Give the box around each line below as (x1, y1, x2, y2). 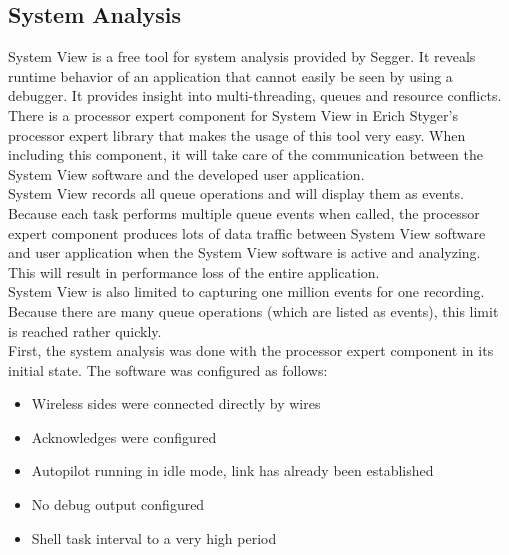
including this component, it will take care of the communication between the (8, 144, 483, 165)
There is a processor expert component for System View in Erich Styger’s (8, 104, 458, 125)
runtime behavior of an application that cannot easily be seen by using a (8, 65, 453, 86)
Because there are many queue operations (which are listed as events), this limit (8, 300, 499, 321)
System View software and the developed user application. (8, 163, 365, 184)
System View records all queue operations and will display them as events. (8, 183, 464, 204)
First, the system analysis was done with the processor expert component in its (8, 340, 494, 361)
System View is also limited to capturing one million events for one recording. (8, 281, 485, 302)
